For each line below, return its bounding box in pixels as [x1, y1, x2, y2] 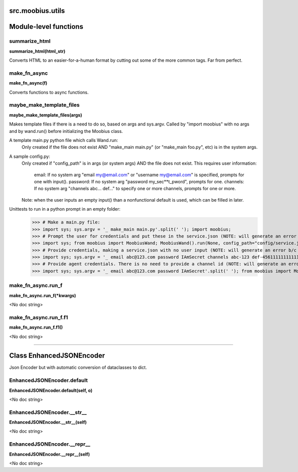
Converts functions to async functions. [9, 89, 89, 95]
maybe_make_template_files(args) [9, 112, 82, 118]
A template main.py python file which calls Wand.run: [9, 137, 118, 143]
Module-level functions [9, 22, 83, 31]
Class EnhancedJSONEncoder [9, 352, 105, 360]
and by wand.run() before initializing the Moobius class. [9, 128, 123, 134]
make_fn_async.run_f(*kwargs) [9, 292, 76, 298]
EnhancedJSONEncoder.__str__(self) [9, 419, 87, 425]
